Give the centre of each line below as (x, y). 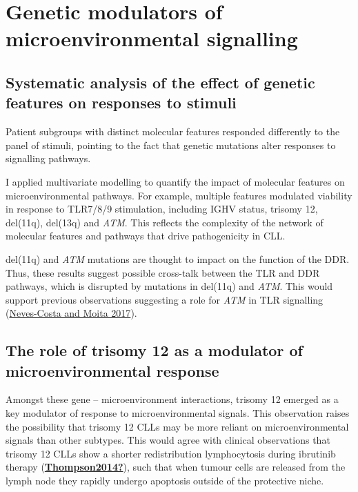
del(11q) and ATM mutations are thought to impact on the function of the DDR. (178, 258)
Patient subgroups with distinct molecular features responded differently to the (173, 131)
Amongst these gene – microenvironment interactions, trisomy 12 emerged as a (172, 399)
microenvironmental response (112, 370)
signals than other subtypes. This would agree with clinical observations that (168, 440)
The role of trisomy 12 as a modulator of (154, 350)
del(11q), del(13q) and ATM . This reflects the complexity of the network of (165, 222)
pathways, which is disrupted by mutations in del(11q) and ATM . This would (169, 286)
